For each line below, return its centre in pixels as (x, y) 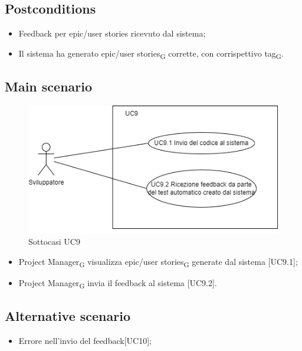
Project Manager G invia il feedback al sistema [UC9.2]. (118, 283)
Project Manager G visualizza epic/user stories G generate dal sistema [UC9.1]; (158, 262)
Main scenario (49, 86)
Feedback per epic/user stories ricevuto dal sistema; (112, 33)
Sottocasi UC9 (54, 242)
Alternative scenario (68, 316)
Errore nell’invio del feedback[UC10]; (85, 341)
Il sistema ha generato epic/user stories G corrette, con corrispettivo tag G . (151, 54)
